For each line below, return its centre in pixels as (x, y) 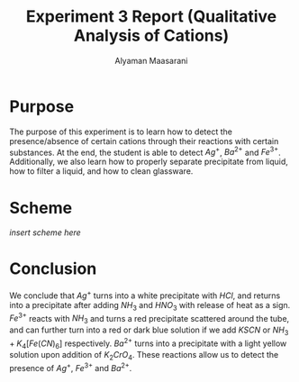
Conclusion (53, 269)
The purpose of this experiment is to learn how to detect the (121, 132)
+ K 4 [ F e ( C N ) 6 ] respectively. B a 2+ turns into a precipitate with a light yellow (148, 343)
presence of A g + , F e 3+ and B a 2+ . (71, 367)
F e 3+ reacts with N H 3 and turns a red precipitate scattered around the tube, (149, 318)
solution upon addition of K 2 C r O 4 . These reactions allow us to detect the (144, 356)
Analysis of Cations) (151, 36)
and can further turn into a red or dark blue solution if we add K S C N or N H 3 (149, 331)
